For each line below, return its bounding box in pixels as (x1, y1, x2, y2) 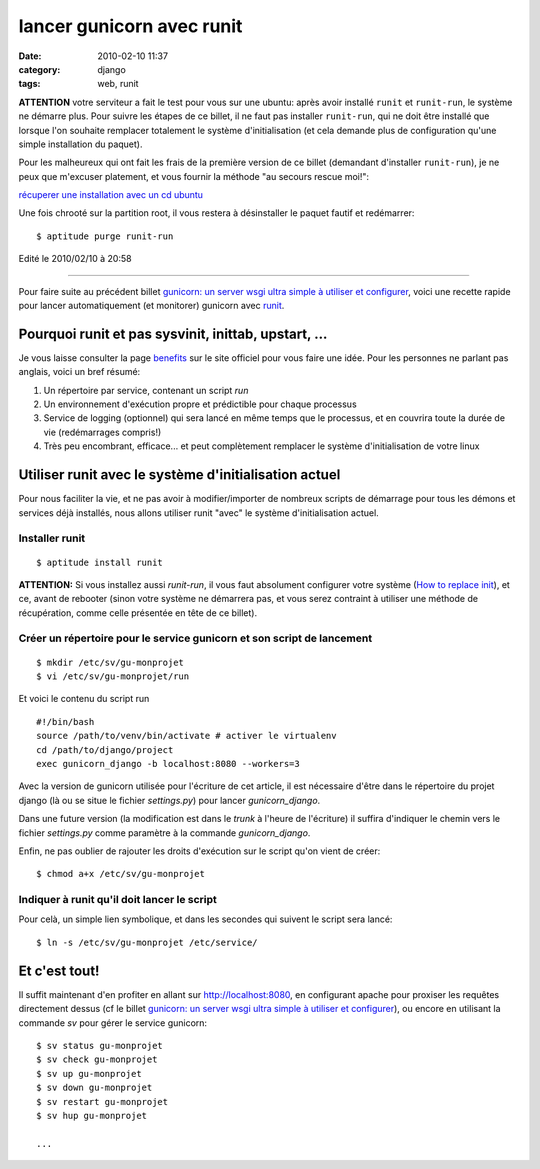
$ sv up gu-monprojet (36, 1068, 142, 1079)
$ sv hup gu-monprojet (36, 1110, 148, 1121)
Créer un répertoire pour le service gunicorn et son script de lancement (18, 631, 373, 645)
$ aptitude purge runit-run (36, 230, 174, 242)
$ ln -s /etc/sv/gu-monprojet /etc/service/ (36, 936, 259, 948)
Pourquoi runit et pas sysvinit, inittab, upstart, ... (18, 325, 328, 342)
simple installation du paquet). (18, 138, 143, 150)
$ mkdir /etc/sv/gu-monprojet (36, 656, 185, 668)
